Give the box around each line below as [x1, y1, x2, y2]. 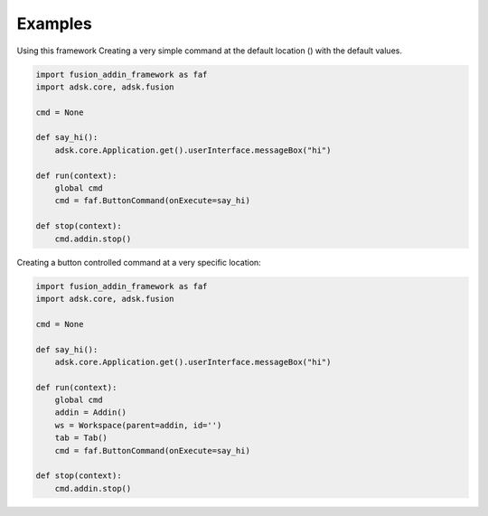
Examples [16, 14, 92, 33]
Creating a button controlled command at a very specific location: [16, 257, 261, 267]
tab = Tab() [54, 433, 108, 443]
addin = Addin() [54, 408, 127, 417]
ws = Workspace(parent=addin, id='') [54, 420, 222, 430]
